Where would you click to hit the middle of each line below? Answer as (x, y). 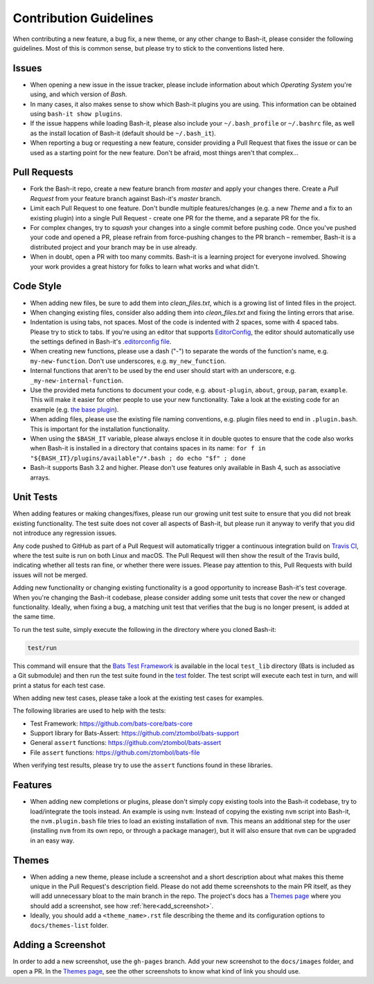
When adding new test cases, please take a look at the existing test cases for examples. (139, 698)
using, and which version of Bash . (79, 94)
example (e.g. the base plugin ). (74, 410)
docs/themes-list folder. (69, 925)
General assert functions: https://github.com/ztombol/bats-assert (126, 743)
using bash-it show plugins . (76, 114)
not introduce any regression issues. (65, 533)
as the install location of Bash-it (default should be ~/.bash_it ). (123, 133)
